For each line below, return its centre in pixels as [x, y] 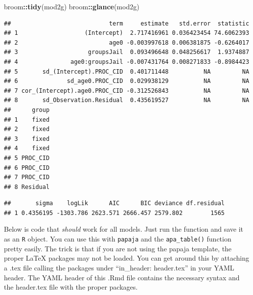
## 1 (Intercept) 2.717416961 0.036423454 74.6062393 [127, 33]
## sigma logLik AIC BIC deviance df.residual [115, 203]
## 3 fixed [27, 139]
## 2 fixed [27, 129]
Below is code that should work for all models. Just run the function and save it [124, 229]
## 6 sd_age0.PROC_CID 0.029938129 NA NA [127, 81]
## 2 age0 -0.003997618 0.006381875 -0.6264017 [127, 42]
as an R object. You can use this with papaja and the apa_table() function [118, 239]
